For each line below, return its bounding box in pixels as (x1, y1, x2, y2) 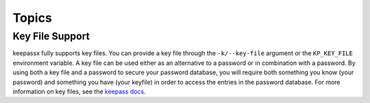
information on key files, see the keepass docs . (12, 87, 147, 95)
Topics (12, 10, 53, 25)
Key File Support (12, 30, 90, 42)
